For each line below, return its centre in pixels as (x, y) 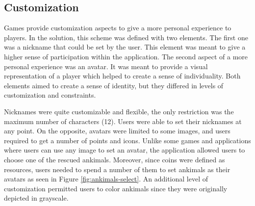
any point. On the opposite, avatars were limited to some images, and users (117, 131)
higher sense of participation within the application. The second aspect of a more (126, 56)
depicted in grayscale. (36, 198)
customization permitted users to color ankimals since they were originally (116, 188)
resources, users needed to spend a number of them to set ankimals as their (117, 169)
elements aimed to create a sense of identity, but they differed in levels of (114, 85)
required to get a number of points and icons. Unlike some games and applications (127, 140)
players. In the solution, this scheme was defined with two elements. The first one (126, 37)
